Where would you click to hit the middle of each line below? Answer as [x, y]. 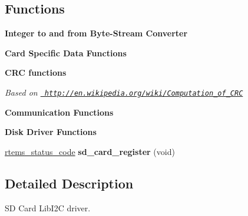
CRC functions [36, 72]
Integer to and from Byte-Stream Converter [96, 33]
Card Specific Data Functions [66, 53]
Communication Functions [59, 112]
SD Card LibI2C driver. [48, 207]
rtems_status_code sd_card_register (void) [90, 151]
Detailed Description [69, 183]
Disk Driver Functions [51, 132]
